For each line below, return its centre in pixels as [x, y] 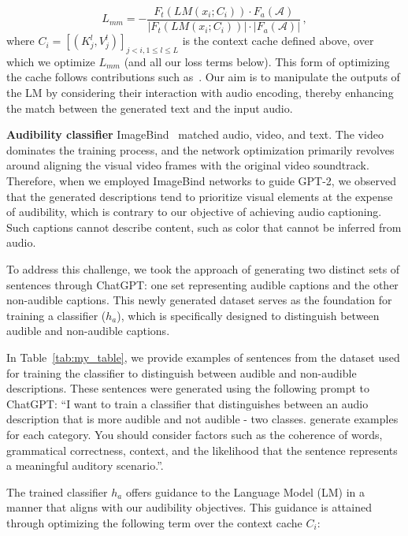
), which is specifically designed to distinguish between [248, 315]
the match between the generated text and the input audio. [150, 108]
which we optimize [51, 61]
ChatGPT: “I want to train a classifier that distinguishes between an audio [187, 403]
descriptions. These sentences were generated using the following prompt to [188, 388]
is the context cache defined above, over [278, 41]
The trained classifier [57, 491]
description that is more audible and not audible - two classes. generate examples [202, 419]
